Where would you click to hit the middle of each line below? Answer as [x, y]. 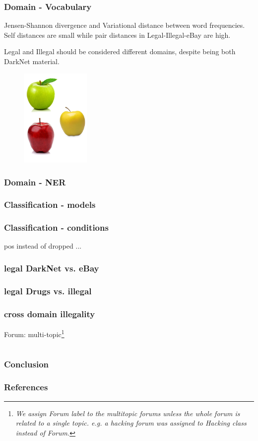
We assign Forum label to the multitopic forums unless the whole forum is [128, 413]
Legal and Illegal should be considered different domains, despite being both [120, 51]
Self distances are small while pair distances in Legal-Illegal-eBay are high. [117, 35]
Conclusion [26, 364]
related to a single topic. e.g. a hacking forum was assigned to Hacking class [131, 423]
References [26, 387]
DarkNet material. [32, 61]
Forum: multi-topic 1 [34, 333]
